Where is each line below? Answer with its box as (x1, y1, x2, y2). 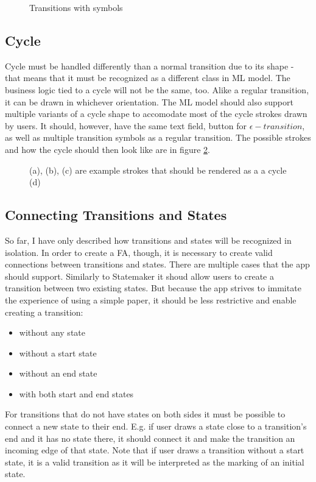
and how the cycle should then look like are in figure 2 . (5, 143, 210, 155)
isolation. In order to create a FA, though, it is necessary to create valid (5, 246, 273, 258)
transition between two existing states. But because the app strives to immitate (5, 282, 301, 294)
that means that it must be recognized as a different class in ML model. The (5, 71, 290, 84)
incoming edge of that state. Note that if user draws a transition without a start (5, 444, 304, 456)
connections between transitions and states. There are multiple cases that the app (5, 258, 310, 271)
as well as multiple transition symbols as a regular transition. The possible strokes (5, 131, 311, 144)
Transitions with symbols (29, 1, 123, 13)
